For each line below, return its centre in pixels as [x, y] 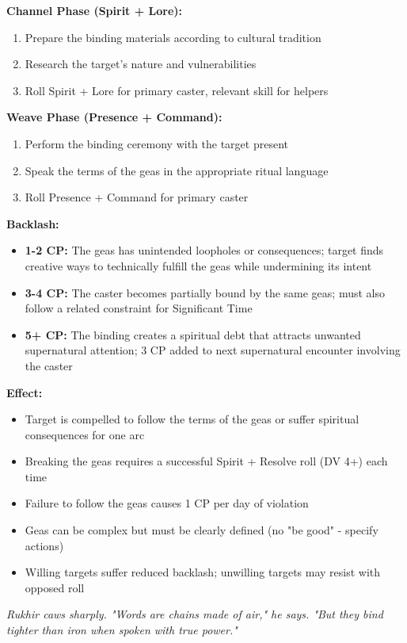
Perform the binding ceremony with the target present [156, 143]
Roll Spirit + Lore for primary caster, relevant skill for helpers [177, 90]
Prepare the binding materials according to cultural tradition [173, 37]
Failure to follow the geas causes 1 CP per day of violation [167, 503]
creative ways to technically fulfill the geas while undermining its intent [198, 265]
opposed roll [55, 587]
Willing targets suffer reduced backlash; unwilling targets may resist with [203, 572]
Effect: [25, 392]
